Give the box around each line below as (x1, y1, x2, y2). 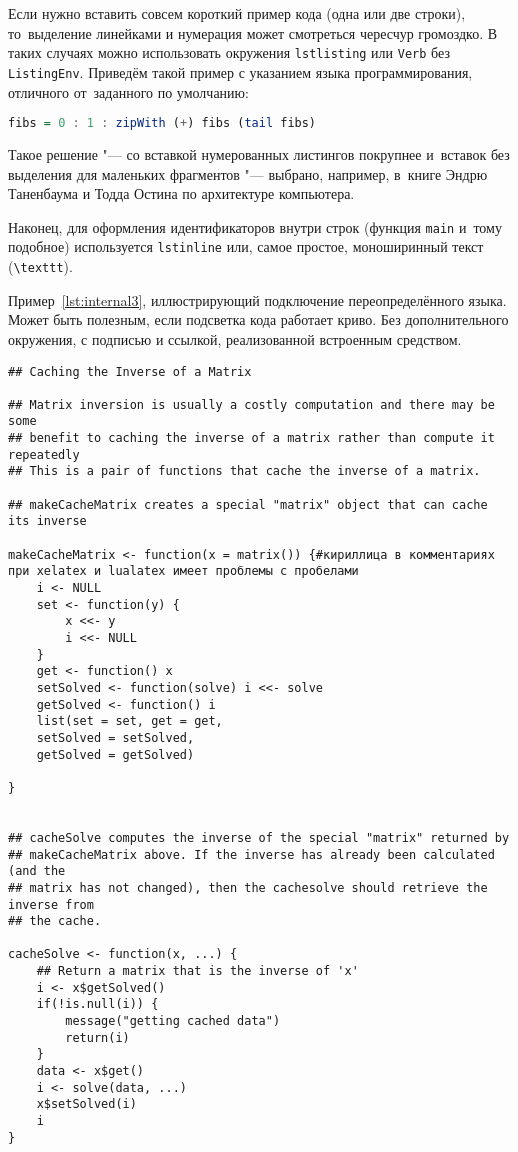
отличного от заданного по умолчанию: (8, 81, 249, 102)
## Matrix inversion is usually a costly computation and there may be (8, 397, 495, 412)
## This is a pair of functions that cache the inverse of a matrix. (8, 464, 481, 479)
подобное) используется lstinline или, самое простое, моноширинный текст (8, 236, 484, 257)
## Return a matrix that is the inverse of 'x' (36, 964, 359, 979)
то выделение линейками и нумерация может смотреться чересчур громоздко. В (8, 22, 498, 43)
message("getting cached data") (65, 1014, 281, 1029)
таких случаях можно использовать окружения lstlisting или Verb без (8, 42, 450, 63)
